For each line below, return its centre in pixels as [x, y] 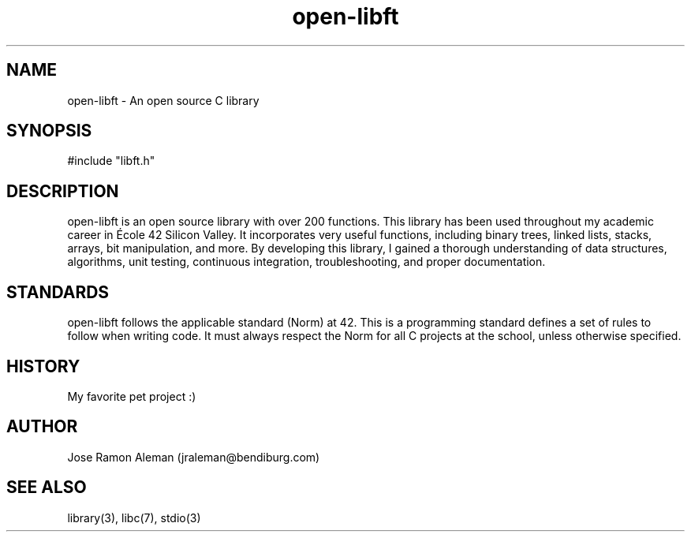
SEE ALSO [47, 488]
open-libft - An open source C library [163, 100]
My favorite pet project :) [132, 396]
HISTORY [43, 366]
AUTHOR [42, 427]
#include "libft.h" [111, 161]
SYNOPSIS [49, 131]
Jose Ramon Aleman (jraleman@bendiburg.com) [194, 457]
